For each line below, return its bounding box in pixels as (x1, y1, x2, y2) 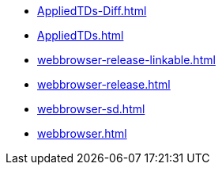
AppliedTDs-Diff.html (37, 4, 147, 17)
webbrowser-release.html (37, 78, 171, 91)
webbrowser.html (37, 127, 127, 140)
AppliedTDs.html (37, 28, 124, 42)
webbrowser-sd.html (37, 102, 145, 116)
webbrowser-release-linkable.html (37, 53, 216, 66)
